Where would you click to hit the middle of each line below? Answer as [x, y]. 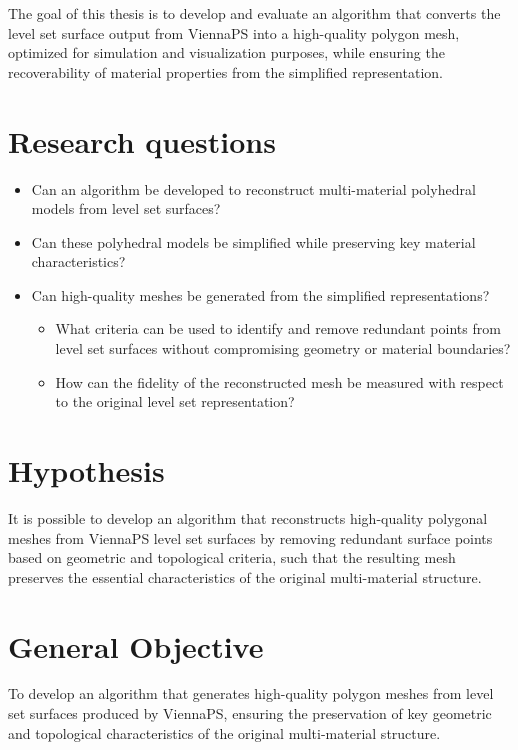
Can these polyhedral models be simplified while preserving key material [253, 241]
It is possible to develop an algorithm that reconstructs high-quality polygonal [248, 517]
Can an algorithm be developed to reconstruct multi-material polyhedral [253, 188]
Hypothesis [86, 470]
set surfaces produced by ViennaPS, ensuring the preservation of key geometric [250, 713]
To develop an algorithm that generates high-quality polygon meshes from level [251, 693]
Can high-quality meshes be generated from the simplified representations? [260, 294]
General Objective [136, 645]
